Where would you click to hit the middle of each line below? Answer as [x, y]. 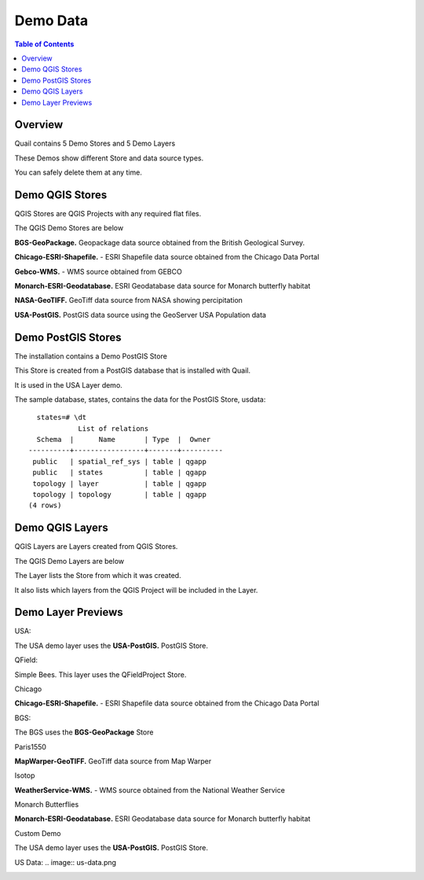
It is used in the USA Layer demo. [69, 385]
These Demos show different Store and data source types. [109, 158]
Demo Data [51, 20]
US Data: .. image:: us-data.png [66, 862]
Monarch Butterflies [47, 805]
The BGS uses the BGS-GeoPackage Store [84, 732]
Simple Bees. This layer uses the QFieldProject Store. [101, 674]
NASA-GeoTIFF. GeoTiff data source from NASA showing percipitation [129, 300]
